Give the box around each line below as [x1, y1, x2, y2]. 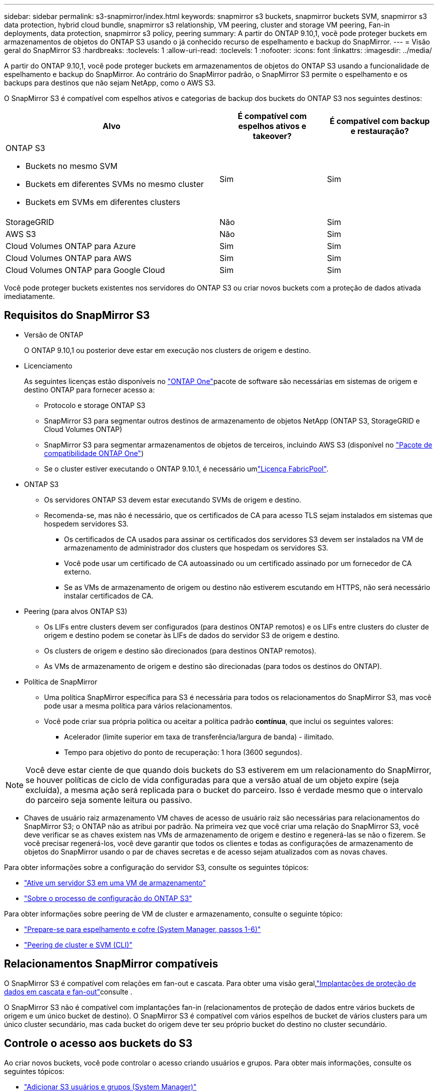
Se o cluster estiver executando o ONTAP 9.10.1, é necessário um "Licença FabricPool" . [44, 464, 328, 473]
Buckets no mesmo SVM [25, 161, 118, 171]
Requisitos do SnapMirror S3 [4, 309, 150, 322]
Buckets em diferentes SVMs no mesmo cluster [25, 179, 204, 189]
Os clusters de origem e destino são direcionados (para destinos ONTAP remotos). [44, 646, 316, 655]
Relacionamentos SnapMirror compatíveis [4, 957, 218, 970]
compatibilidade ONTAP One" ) [44, 448, 144, 457]
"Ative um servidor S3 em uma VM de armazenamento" [24, 878, 206, 887]
